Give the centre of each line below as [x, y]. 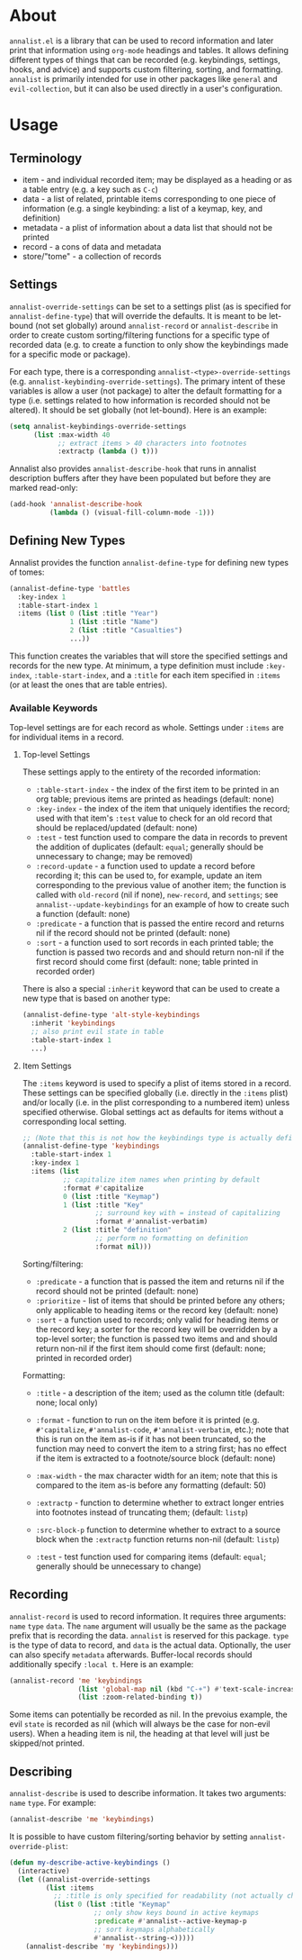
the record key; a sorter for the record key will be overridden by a [157, 1329]
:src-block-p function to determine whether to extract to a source [158, 1529]
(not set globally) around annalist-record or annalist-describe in [157, 325]
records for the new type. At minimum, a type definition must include [137, 665]
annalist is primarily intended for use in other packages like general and [143, 78]
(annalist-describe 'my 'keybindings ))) [102, 1946]
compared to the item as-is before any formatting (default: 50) [151, 1485]
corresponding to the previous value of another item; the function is [161, 885]
